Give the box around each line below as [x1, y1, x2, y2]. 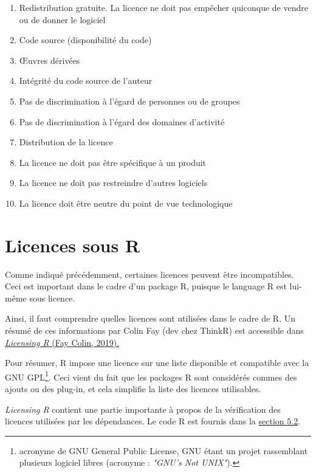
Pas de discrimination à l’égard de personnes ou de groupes [19, 94, 240, 107]
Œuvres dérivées [19, 54, 80, 66]
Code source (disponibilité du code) [19, 33, 152, 46]
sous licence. [29, 291, 75, 304]
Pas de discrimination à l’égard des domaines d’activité [19, 115, 225, 128]
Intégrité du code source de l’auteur [19, 74, 153, 87]
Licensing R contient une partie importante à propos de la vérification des [5, 402, 281, 415]
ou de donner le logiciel [19, 13, 106, 26]
